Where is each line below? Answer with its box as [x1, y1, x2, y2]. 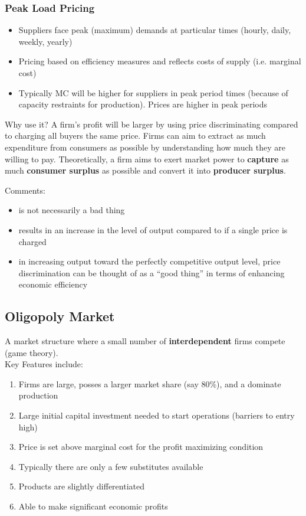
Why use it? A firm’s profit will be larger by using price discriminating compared [5, 117, 298, 130]
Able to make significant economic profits [18, 500, 168, 512]
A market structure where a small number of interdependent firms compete [5, 335, 285, 347]
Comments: [5, 184, 45, 196]
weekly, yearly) [18, 35, 73, 47]
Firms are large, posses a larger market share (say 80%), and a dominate [18, 377, 281, 390]
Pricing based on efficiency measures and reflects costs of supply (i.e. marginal [18, 55, 301, 67]
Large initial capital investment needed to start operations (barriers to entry [18, 409, 295, 422]
